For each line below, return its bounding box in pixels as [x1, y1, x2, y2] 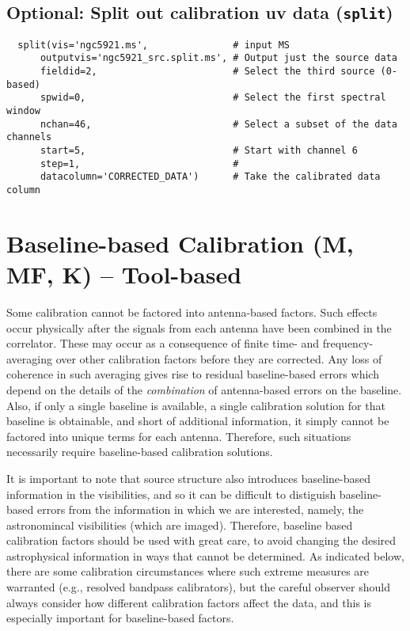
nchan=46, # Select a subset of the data [40, 118, 397, 130]
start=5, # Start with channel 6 [40, 145, 358, 157]
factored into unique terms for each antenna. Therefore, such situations [6, 428, 351, 444]
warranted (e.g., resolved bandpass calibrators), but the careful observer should [6, 579, 390, 595]
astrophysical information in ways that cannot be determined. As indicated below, [6, 547, 404, 564]
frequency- [322, 335, 374, 352]
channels [6, 131, 52, 143]
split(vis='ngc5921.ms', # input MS [17, 39, 290, 51]
